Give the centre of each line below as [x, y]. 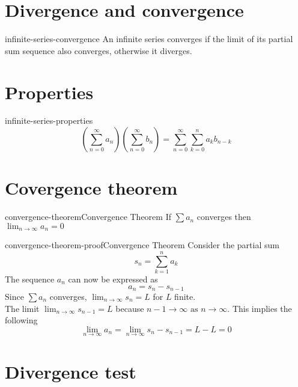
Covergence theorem [91, 188]
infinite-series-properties [49, 120]
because [130, 308]
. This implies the [260, 308]
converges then [224, 217]
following [21, 320]
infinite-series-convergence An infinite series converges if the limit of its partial [149, 39]
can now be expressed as [113, 279]
